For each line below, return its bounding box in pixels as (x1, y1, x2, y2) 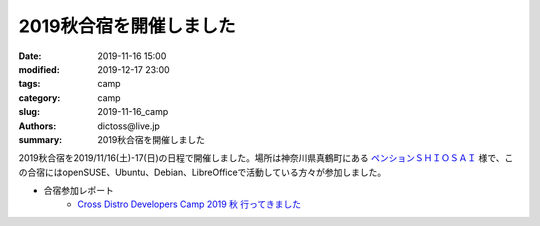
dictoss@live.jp (97, 120, 160, 132)
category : (18, 91, 61, 104)
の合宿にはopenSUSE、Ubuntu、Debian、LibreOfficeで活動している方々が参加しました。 (18, 166, 387, 178)
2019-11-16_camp (97, 106, 169, 118)
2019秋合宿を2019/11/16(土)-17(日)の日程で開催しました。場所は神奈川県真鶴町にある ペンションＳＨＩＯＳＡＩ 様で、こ (18, 152, 514, 164)
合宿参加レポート (43, 185, 114, 197)
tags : (18, 78, 41, 90)
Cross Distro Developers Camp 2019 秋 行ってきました (77, 198, 302, 210)
